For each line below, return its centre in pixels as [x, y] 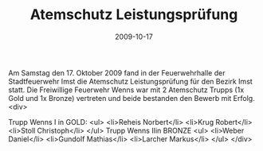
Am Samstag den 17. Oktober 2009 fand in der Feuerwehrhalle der [117, 72]
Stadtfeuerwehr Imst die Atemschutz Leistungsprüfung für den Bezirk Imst [130, 81]
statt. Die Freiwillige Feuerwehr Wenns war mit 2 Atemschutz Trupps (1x [126, 90]
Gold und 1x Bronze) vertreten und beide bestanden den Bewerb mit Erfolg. [131, 98]
